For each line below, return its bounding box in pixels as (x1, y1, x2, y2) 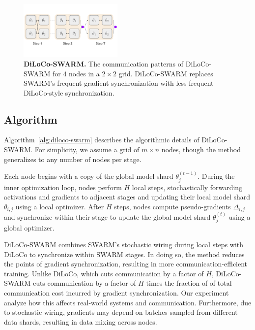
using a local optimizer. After (15, 201, 104, 211)
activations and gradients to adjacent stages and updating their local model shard (4, 192, 251, 202)
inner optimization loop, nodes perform (4, 182, 122, 192)
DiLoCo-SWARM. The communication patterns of (24, 58, 184, 68)
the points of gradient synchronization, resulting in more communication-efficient (4, 259, 248, 269)
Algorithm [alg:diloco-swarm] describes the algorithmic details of (4, 134, 199, 145)
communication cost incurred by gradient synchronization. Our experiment (4, 287, 229, 297)
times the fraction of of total (146, 278, 232, 288)
